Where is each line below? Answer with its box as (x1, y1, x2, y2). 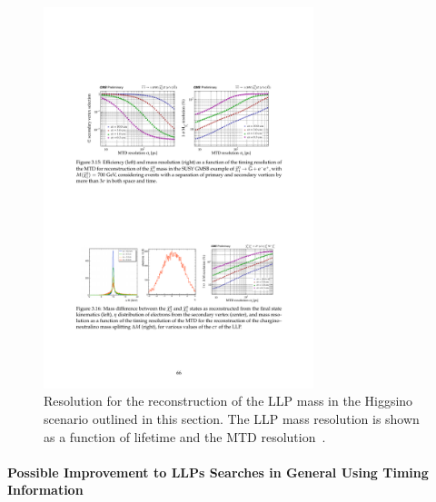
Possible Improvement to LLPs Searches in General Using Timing (7, 462, 429, 481)
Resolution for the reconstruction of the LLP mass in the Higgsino (44, 391, 413, 410)
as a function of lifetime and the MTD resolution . (44, 427, 326, 446)
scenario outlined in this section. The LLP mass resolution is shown (44, 408, 420, 428)
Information (7, 480, 84, 499)
